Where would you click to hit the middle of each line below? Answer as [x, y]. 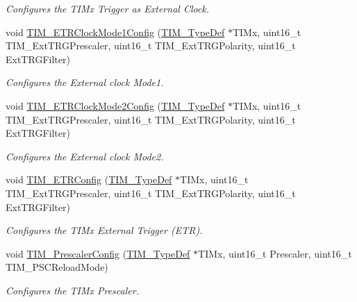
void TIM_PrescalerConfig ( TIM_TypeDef [98, 253]
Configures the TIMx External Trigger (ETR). [104, 230]
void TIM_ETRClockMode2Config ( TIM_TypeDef [115, 105]
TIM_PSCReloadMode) [57, 267]
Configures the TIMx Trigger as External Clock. [108, 8]
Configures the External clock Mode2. [85, 156]
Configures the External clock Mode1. [85, 82]
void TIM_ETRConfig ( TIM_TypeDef [89, 179]
